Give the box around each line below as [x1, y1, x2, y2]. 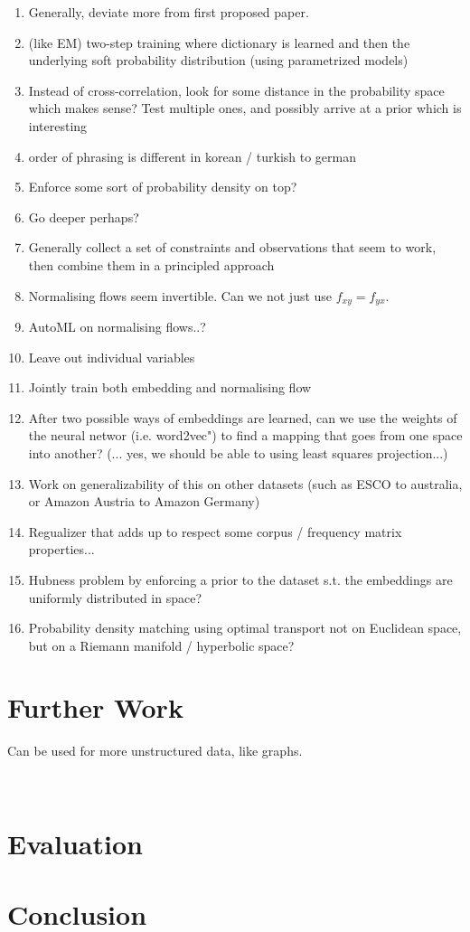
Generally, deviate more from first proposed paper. [28, 3, 309, 21]
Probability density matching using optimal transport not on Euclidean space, [28, 618, 462, 637]
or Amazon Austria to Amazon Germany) [28, 492, 260, 511]
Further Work [7, 689, 183, 726]
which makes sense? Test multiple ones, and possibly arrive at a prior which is [28, 99, 462, 118]
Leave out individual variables [28, 347, 195, 366]
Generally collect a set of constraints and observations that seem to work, [28, 238, 437, 257]
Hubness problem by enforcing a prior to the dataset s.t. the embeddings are [28, 570, 453, 588]
